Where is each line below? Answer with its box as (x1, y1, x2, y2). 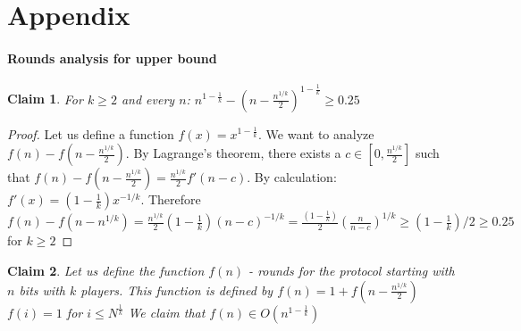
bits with (19, 280, 65, 299)
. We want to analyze (258, 124, 374, 143)
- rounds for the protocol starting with (248, 261, 455, 280)
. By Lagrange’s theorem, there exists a (125, 144, 341, 162)
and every (121, 89, 175, 108)
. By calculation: (247, 168, 337, 186)
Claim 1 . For (7, 89, 83, 108)
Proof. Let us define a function (7, 124, 174, 143)
